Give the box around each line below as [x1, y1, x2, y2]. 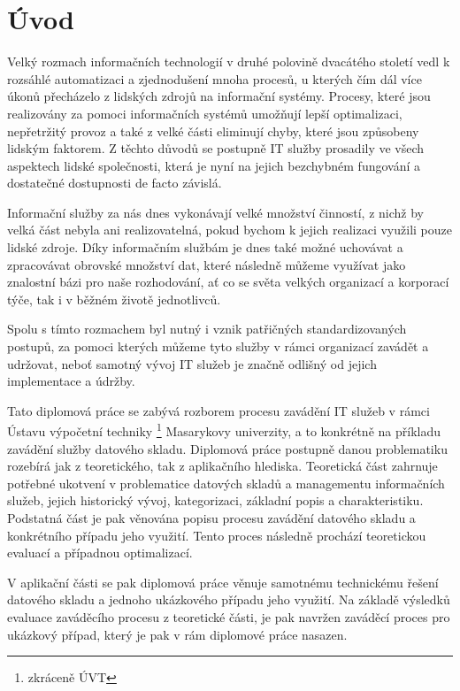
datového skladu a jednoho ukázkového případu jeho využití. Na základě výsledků [7, 590, 450, 609]
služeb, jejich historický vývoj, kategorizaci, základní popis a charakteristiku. [7, 491, 424, 510]
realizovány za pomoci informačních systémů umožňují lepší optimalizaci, [7, 104, 402, 122]
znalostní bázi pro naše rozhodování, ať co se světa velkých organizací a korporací [7, 273, 449, 291]
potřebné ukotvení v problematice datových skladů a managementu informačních [7, 473, 445, 492]
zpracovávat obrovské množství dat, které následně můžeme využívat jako [7, 255, 406, 273]
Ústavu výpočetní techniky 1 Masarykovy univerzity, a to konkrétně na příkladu [7, 419, 441, 441]
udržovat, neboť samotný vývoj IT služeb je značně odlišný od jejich [7, 354, 377, 372]
